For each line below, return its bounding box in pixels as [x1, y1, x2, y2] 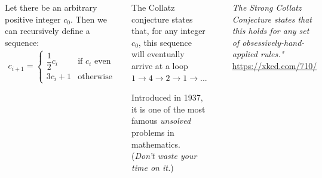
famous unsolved [131, 114, 191, 127]
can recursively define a [5, 24, 90, 37]
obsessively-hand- [242, 36, 305, 48]
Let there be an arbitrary [5, 1, 97, 13]
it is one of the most [131, 102, 206, 115]
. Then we [70, 13, 107, 25]
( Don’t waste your [131, 149, 197, 162]
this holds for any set [232, 24, 309, 37]
